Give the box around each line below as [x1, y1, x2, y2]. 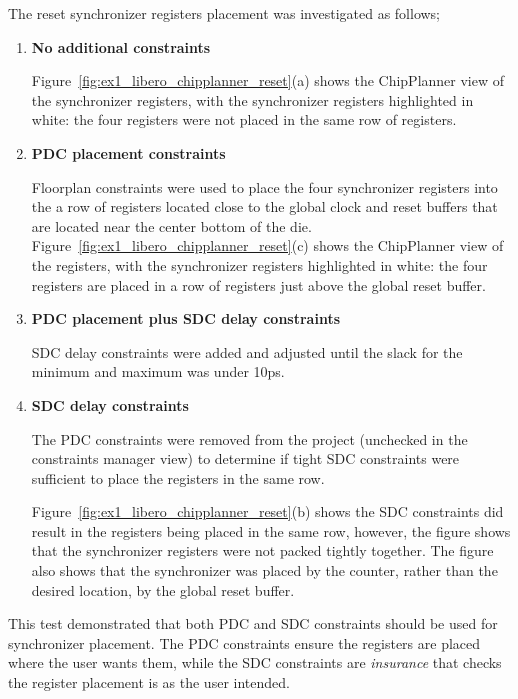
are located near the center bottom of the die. [31, 215, 312, 236]
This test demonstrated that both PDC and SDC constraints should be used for [8, 613, 498, 634]
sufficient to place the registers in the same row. [31, 467, 325, 488]
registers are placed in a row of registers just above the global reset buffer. [31, 274, 486, 295]
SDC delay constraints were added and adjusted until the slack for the [31, 341, 463, 362]
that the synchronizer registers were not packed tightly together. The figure [31, 540, 494, 561]
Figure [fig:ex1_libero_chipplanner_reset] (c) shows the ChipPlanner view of [31, 235, 504, 256]
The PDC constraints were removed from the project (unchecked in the [31, 428, 468, 449]
